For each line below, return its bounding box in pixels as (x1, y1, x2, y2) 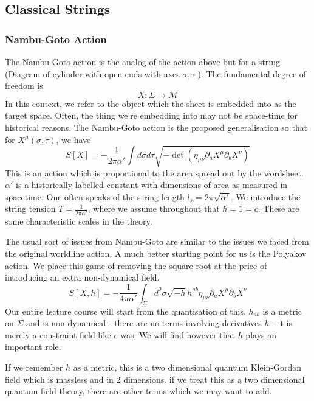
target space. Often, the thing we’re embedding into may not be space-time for (5, 109, 298, 122)
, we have (56, 133, 91, 145)
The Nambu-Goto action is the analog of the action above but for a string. (5, 55, 282, 68)
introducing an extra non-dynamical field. (5, 271, 160, 284)
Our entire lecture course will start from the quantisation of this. (5, 304, 246, 317)
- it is (272, 316, 292, 329)
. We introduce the (230, 190, 301, 203)
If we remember (5, 360, 63, 373)
